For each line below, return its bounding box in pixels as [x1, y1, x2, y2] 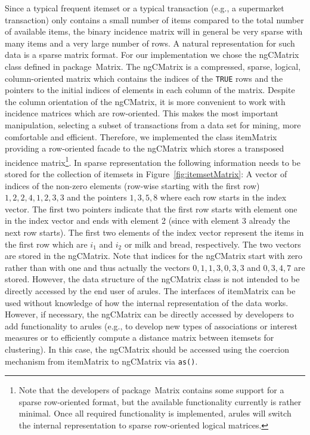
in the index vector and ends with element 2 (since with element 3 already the [5, 214, 290, 227]
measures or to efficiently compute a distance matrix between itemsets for [5, 331, 274, 344]
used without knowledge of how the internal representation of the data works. [5, 296, 289, 308]
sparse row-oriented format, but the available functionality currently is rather [18, 395, 302, 408]
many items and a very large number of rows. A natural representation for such [5, 36, 295, 49]
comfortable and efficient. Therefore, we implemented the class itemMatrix [5, 130, 277, 143]
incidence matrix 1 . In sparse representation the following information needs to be [5, 154, 300, 168]
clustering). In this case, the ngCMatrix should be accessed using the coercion [5, 343, 290, 355]
